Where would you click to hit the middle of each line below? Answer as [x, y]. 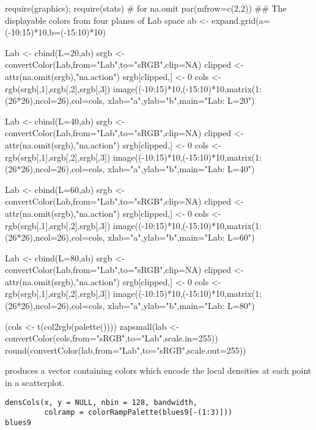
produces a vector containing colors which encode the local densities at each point [158, 370]
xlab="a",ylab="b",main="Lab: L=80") [181, 306]
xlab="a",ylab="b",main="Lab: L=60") [181, 237]
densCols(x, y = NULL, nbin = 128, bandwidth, [101, 402]
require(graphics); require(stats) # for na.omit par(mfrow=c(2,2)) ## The [146, 8]
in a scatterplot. [35, 383]
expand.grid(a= [241, 20]
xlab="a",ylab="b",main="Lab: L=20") [181, 100]
